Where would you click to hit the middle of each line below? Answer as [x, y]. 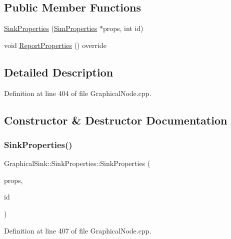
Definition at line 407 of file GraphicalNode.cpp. [78, 230]
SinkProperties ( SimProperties [51, 28]
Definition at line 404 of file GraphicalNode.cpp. [78, 93]
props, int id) [123, 28]
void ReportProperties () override [55, 45]
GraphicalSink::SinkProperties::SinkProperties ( [77, 163]
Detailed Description [59, 72]
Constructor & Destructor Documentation [116, 120]
